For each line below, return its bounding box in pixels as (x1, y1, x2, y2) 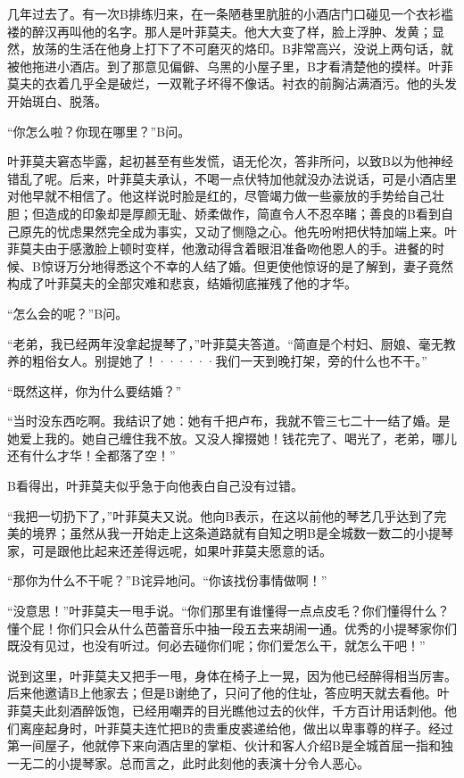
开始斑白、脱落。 (7, 91, 107, 110)
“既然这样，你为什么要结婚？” (7, 381, 182, 400)
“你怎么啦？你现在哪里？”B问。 (7, 121, 191, 140)
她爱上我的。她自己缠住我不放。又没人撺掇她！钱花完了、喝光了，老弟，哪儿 (7, 428, 457, 447)
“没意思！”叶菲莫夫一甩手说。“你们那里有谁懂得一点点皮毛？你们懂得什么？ (7, 601, 450, 620)
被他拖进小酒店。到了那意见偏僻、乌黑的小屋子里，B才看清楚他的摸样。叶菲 (7, 56, 453, 75)
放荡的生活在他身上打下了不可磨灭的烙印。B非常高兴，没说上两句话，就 (31, 39, 453, 58)
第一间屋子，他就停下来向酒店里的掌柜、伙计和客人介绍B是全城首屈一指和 (7, 736, 441, 755)
